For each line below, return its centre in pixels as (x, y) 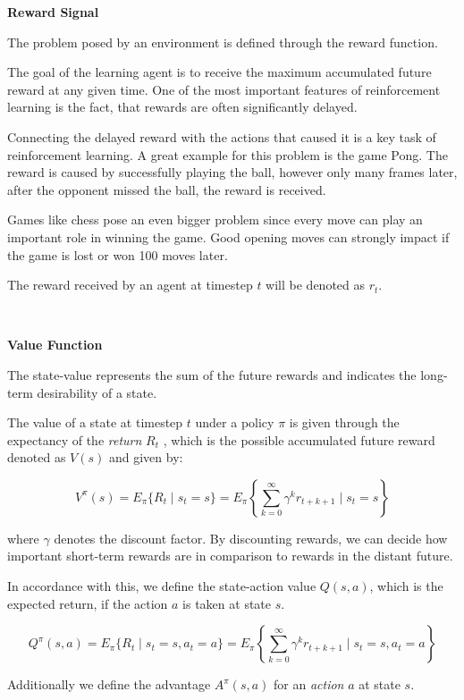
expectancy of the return (75, 439)
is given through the (344, 422)
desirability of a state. (97, 392)
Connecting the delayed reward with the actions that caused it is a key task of (222, 136)
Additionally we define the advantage (109, 684)
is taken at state (227, 603)
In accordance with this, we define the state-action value (162, 586)
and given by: (146, 457)
